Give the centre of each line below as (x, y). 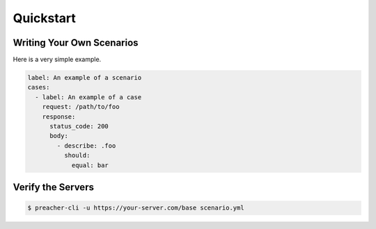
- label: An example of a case (88, 97)
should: (77, 155)
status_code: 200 (79, 126)
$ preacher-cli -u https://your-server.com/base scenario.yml (136, 208)
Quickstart (45, 18)
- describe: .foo (86, 145)
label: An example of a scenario (85, 78)
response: (59, 117)
